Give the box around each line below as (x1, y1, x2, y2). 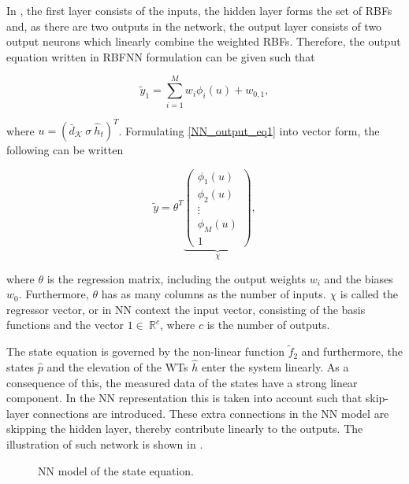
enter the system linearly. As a (201, 359, 349, 375)
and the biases (324, 270, 393, 286)
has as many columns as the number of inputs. (101, 286, 326, 302)
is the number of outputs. (206, 316, 330, 333)
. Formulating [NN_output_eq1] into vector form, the (118, 122, 380, 138)
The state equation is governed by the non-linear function (6, 343, 284, 360)
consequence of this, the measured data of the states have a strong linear (6, 374, 358, 390)
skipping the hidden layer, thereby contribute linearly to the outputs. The (6, 420, 363, 437)
